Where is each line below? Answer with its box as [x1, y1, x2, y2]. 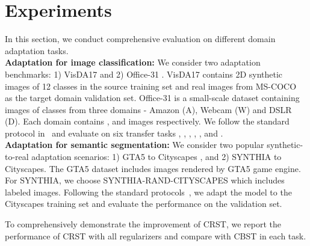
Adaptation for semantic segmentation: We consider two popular [5, 138, 264, 151]
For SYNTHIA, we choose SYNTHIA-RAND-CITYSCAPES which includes [5, 174, 285, 186]
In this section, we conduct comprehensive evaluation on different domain [5, 32, 276, 45]
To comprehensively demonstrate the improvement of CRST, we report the [5, 218, 282, 230]
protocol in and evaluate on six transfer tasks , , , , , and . [5, 126, 223, 139]
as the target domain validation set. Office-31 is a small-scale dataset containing [5, 91, 300, 104]
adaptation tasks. [5, 44, 69, 57]
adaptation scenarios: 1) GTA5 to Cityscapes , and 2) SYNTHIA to [31, 150, 282, 163]
